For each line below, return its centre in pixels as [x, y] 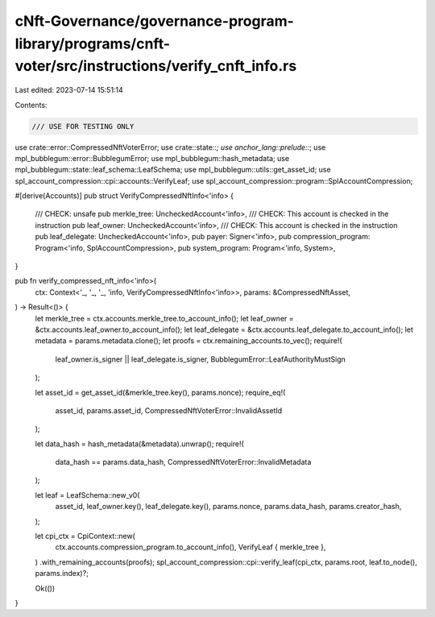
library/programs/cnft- [93, 43]
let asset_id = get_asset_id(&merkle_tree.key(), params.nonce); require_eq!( [160, 392]
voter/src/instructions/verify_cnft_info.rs [156, 66]
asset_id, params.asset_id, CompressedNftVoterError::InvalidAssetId [169, 410]
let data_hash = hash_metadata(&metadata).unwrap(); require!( [140, 444]
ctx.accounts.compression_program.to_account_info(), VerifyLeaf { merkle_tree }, [191, 547]
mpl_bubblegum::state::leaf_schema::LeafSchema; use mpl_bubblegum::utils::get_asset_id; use [173, 170]
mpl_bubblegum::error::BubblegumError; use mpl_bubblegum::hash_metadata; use [152, 158]
